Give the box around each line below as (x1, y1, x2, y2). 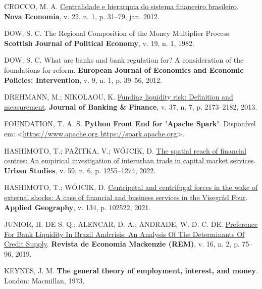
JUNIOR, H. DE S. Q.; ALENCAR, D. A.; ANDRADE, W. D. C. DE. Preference (4, 219, 258, 229)
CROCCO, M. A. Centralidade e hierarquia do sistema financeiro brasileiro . (4, 1, 239, 11)
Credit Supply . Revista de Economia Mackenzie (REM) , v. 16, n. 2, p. (4, 238, 240, 249)
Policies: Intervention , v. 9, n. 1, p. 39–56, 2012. (4, 74, 162, 85)
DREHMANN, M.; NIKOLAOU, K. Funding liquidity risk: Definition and (4, 91, 233, 102)
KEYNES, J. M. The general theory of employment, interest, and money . (4, 265, 258, 276)
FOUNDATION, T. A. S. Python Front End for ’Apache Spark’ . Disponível (4, 118, 256, 129)
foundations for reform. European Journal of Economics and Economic (4, 64, 244, 75)
